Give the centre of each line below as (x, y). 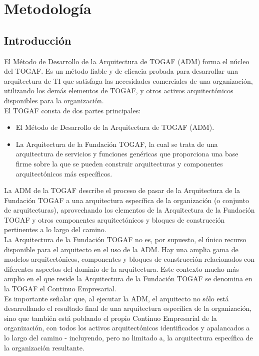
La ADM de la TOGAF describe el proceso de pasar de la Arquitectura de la (122, 190)
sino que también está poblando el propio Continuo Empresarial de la (110, 318)
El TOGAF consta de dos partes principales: (72, 110)
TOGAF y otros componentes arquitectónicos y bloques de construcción (114, 219)
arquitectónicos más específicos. (64, 173)
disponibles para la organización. (54, 100)
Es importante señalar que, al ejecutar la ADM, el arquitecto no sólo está (116, 298)
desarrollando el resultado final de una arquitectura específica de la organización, (128, 308)
